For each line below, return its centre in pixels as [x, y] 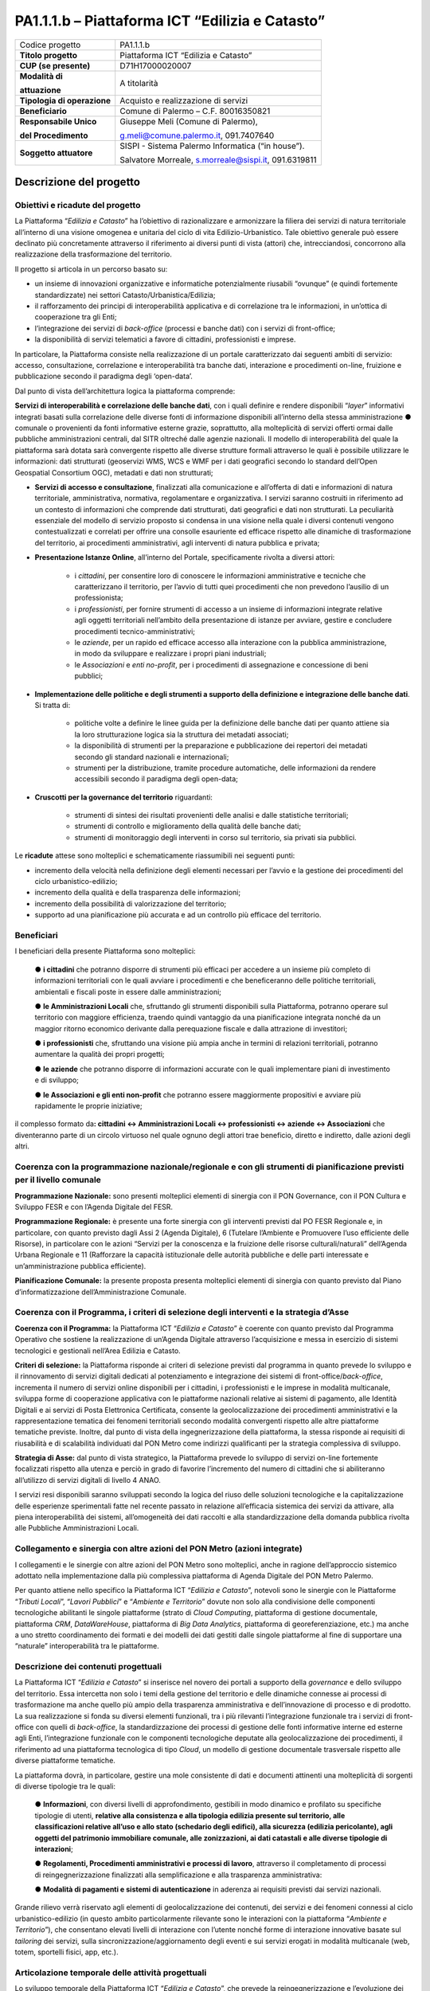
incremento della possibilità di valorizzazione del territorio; [131, 903]
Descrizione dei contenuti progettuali [88, 1667]
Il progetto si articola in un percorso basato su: [91, 269]
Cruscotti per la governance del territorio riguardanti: [123, 797]
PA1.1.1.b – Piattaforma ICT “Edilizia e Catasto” [170, 21]
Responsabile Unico [58, 121]
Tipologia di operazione [65, 100]
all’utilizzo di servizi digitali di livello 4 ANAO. [88, 1480]
